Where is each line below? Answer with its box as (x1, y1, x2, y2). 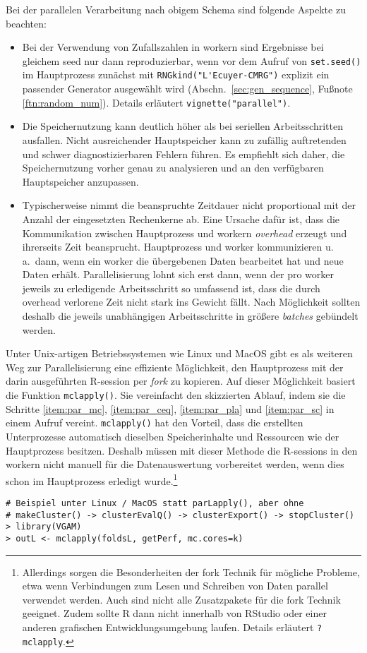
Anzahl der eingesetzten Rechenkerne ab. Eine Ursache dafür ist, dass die (22, 211, 340, 226)
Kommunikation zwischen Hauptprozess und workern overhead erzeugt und (22, 225, 347, 240)
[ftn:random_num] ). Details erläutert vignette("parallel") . (22, 95, 291, 109)
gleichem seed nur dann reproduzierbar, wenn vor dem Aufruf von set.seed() (22, 53, 361, 68)
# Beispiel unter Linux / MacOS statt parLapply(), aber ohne (6, 498, 304, 508)
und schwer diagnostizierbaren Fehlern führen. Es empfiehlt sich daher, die (22, 146, 345, 161)
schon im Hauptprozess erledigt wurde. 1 (6, 471, 178, 488)
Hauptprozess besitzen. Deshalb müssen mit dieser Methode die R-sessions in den (6, 443, 358, 457)
